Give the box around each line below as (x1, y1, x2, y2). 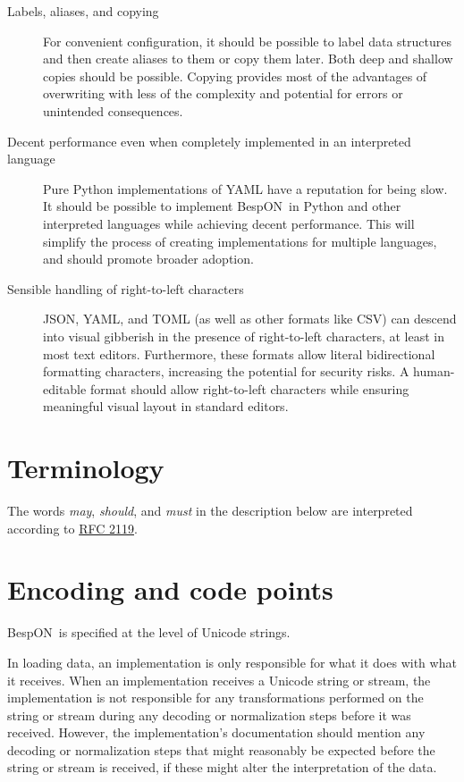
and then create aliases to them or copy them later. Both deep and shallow (43, 49, 453, 68)
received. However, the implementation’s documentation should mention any (7, 723, 426, 742)
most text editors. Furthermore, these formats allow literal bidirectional (43, 344, 435, 363)
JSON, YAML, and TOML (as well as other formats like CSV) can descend (43, 309, 457, 328)
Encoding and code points (7, 571, 333, 608)
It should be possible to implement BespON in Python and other (43, 197, 401, 215)
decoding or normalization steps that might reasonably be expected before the (7, 740, 435, 759)
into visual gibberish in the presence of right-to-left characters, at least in (43, 326, 444, 345)
